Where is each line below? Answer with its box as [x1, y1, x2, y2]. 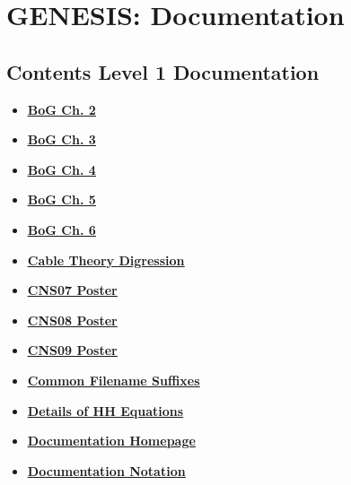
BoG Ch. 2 [27, 100, 96, 118]
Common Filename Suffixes [27, 370, 200, 389]
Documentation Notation [27, 461, 186, 480]
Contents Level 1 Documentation [6, 57, 320, 85]
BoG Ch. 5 [27, 190, 96, 209]
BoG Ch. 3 [27, 130, 96, 149]
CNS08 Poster [27, 310, 118, 329]
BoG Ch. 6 [27, 220, 96, 238]
